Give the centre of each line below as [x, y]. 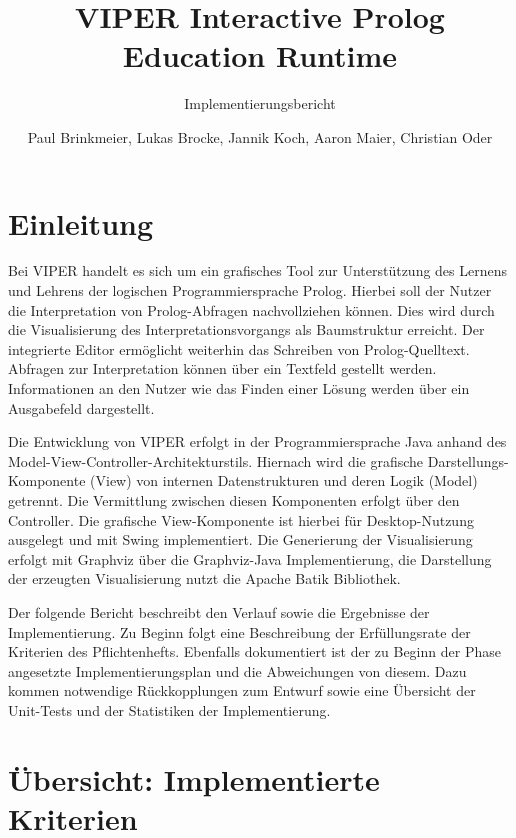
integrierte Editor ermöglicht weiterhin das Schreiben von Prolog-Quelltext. [239, 348]
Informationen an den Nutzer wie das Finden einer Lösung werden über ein [239, 388]
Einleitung [81, 222]
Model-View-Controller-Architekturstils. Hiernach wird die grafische [216, 460]
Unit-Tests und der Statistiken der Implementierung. [169, 709]
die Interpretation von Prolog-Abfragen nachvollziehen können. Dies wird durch [251, 309]
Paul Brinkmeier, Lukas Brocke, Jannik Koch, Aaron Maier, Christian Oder [260, 136]
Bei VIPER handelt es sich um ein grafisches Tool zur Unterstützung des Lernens [258, 270]
